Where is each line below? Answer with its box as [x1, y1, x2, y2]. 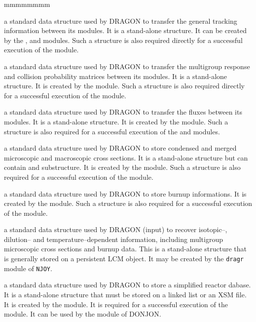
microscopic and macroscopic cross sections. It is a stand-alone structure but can [4, 152, 248, 162]
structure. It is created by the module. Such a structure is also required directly [4, 80, 245, 91]
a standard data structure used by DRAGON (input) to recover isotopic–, [4, 224, 227, 235]
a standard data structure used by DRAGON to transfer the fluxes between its [4, 107, 242, 117]
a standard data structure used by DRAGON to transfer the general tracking [4, 15, 237, 26]
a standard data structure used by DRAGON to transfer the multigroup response [4, 61, 250, 71]
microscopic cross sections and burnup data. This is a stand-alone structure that [4, 243, 247, 254]
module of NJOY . [4, 263, 52, 273]
